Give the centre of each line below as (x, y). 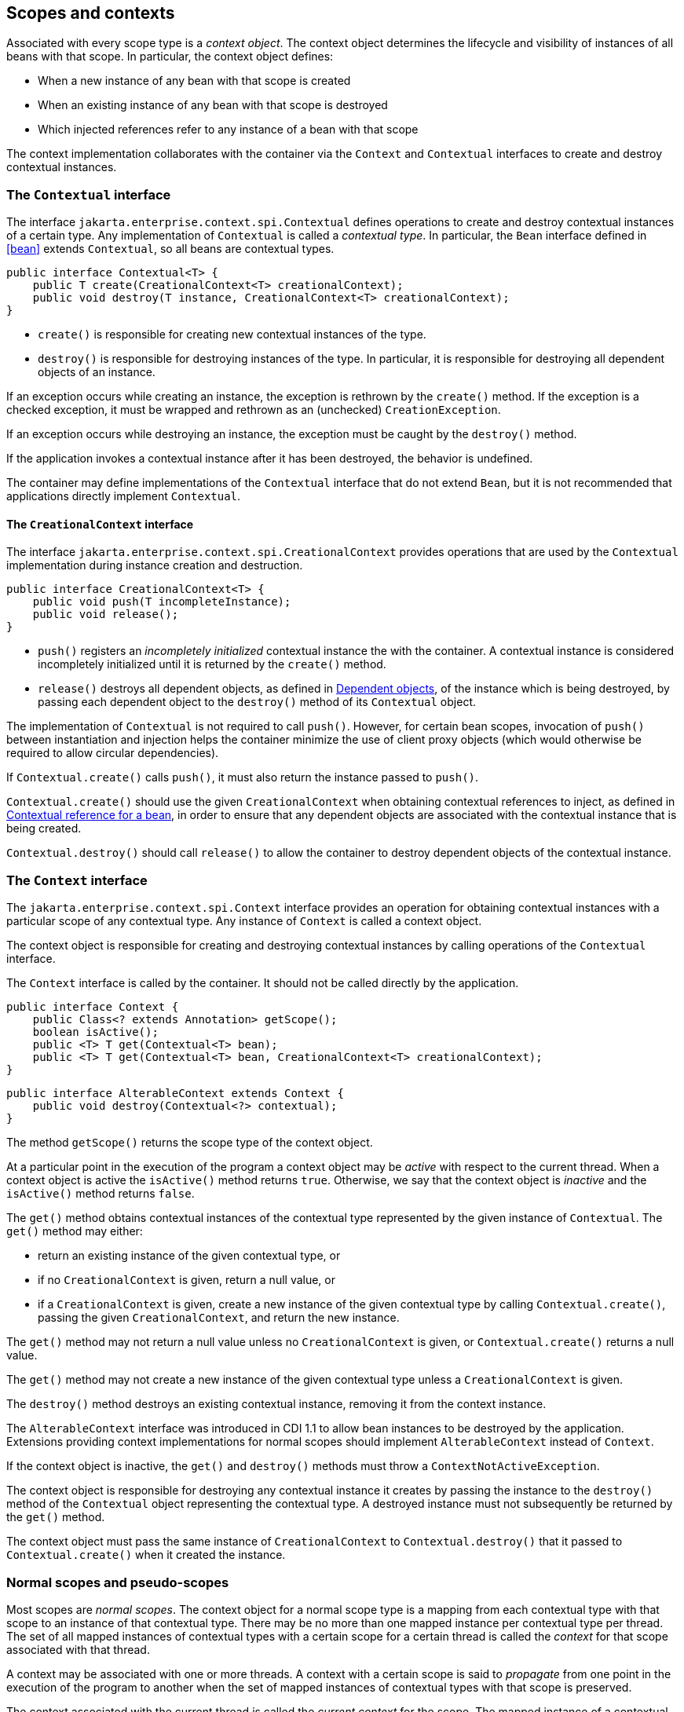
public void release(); (106, 615)
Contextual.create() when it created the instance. (146, 1555)
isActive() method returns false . (101, 1194)
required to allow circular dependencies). (113, 753)
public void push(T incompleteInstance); (162, 602)
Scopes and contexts (91, 13)
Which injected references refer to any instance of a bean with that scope (228, 130)
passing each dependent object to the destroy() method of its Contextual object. (257, 702)
